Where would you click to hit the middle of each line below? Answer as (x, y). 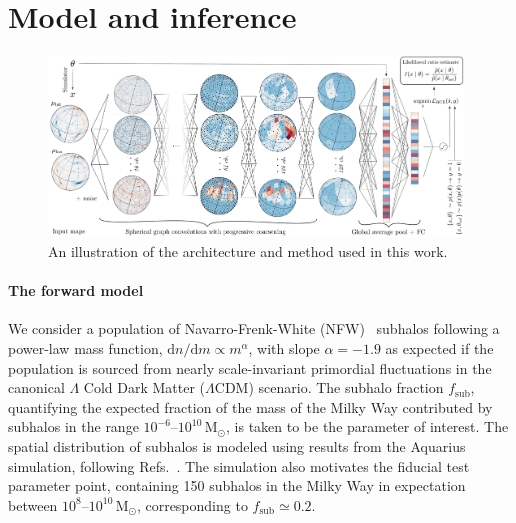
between (33, 504)
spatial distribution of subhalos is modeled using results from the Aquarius (237, 446)
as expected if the (439, 348)
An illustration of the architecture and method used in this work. (248, 251)
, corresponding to (192, 504)
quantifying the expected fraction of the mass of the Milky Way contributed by (250, 406)
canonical (36, 387)
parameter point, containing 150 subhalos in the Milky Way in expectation (237, 485)
